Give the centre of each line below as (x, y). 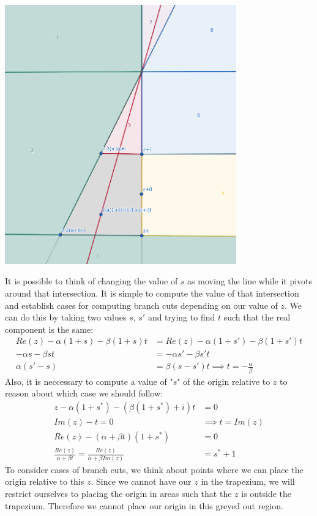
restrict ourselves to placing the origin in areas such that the (118, 493)
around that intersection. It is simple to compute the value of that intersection (152, 293)
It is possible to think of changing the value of (91, 281)
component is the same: (49, 329)
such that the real (257, 317)
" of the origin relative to (224, 381)
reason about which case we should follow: (84, 393)
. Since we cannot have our (141, 481)
